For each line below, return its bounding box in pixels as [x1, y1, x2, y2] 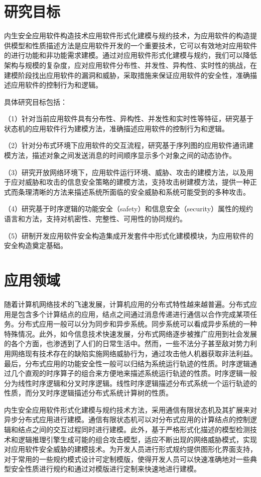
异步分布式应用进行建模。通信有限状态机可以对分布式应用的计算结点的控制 [4, 414, 250, 425]
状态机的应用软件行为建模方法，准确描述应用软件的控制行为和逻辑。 [4, 123, 229, 133]
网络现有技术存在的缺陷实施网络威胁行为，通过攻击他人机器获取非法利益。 [11, 348, 257, 358]
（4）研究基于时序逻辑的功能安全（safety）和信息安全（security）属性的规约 [4, 203, 253, 214]
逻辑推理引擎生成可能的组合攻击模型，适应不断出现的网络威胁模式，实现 [18, 434, 257, 444]
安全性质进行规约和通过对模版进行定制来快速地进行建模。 [11, 463, 201, 474]
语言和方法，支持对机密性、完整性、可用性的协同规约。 [4, 213, 187, 224]
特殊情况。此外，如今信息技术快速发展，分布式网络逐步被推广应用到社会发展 [4, 328, 257, 339]
